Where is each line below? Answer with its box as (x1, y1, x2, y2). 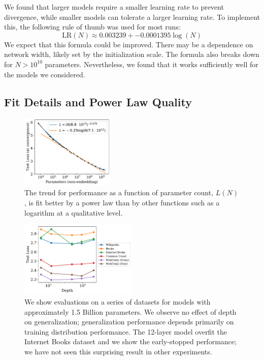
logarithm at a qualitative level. (24, 207, 123, 218)
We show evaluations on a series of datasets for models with (24, 296, 211, 307)
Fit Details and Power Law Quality (4, 94, 192, 109)
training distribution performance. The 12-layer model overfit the (24, 326, 227, 337)
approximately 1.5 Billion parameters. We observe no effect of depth (24, 306, 237, 317)
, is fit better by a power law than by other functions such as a (24, 197, 220, 207)
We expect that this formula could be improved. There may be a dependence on (4, 39, 253, 49)
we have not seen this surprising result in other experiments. (24, 346, 212, 356)
